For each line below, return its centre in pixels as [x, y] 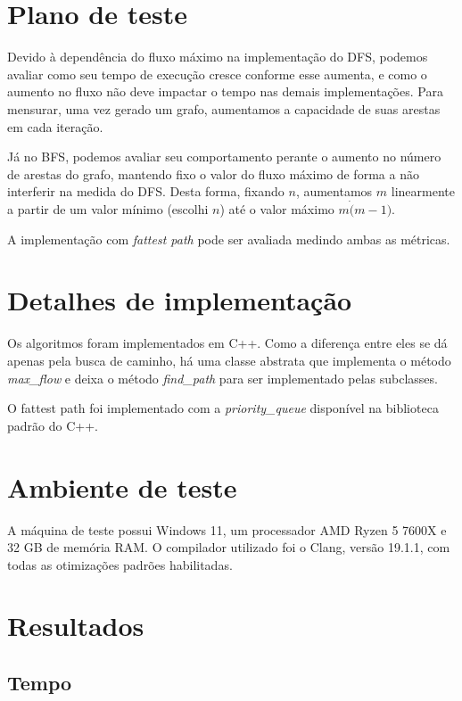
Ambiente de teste [122, 487]
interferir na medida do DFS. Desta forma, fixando [146, 191]
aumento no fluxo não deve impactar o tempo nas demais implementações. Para [225, 91]
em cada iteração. [55, 126]
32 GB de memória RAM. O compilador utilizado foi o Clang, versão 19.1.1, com [229, 547]
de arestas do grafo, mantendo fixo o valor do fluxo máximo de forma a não [213, 173]
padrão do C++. [53, 425]
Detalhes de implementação [180, 300]
